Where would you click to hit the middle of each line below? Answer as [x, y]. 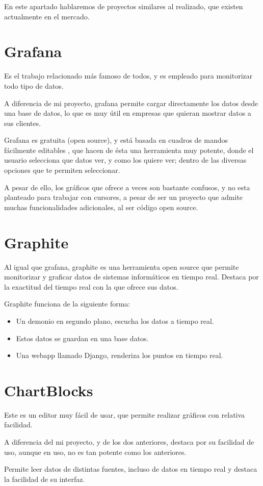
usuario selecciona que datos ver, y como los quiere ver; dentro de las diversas [125, 160]
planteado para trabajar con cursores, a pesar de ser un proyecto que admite [124, 197]
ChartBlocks [49, 390]
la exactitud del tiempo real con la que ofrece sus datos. [91, 286]
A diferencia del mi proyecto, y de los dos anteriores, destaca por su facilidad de [129, 442]
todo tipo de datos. [34, 85]
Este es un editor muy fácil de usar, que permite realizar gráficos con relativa [125, 414]
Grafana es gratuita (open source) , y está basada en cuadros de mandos [116, 140]
